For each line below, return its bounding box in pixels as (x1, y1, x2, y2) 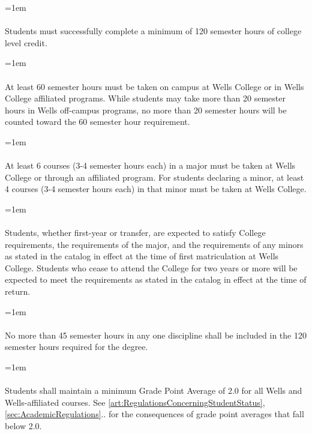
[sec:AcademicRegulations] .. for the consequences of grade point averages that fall (5, 408, 304, 420)
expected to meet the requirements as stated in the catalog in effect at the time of (5, 273, 307, 286)
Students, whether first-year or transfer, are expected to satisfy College (5, 226, 266, 239)
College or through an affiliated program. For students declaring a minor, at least (5, 170, 304, 183)
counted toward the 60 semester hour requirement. (5, 115, 190, 128)
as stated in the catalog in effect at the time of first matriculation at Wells (5, 250, 279, 262)
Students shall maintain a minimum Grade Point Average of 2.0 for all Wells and (5, 384, 302, 397)
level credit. (5, 36, 47, 49)
